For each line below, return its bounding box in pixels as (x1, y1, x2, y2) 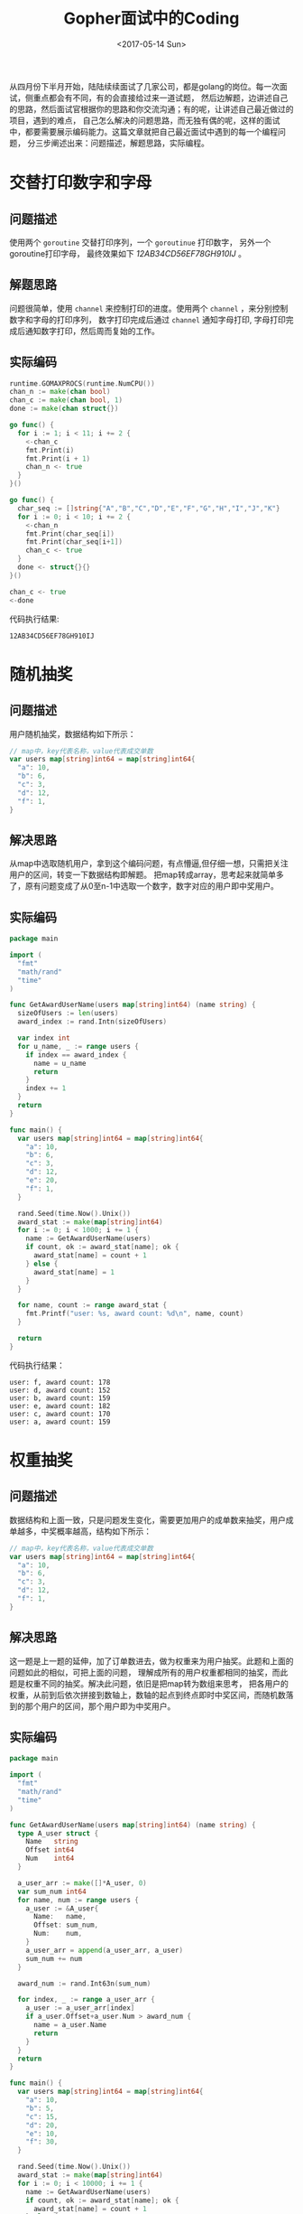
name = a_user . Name (32, 2021, 106, 2030)
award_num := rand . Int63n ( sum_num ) (17, 1979, 151, 1988)
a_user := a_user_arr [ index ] (25, 2004, 135, 2013)
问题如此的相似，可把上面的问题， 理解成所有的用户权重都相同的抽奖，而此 (9, 1667, 289, 1677)
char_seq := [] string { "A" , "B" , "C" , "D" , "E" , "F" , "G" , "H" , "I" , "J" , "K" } (17, 503, 280, 513)
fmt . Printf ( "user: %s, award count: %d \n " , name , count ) (25, 1309, 244, 1319)
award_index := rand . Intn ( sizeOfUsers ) (17, 1017, 168, 1026)
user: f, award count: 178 (9, 1378, 111, 1387)
